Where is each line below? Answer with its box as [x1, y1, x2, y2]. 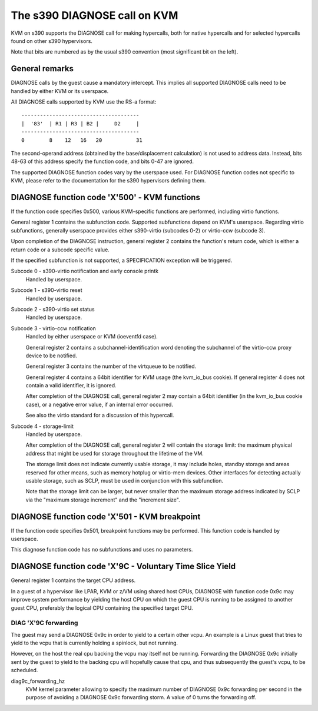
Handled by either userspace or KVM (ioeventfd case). [25, 333, 158, 340]
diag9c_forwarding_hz [11, 677, 65, 685]
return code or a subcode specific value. [11, 246, 110, 253]
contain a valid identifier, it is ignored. [25, 382, 117, 389]
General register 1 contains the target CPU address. [11, 577, 135, 584]
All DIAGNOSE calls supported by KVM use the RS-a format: [11, 98, 157, 105]
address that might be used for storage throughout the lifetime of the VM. [25, 450, 204, 457]
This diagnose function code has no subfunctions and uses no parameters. [11, 546, 193, 553]
